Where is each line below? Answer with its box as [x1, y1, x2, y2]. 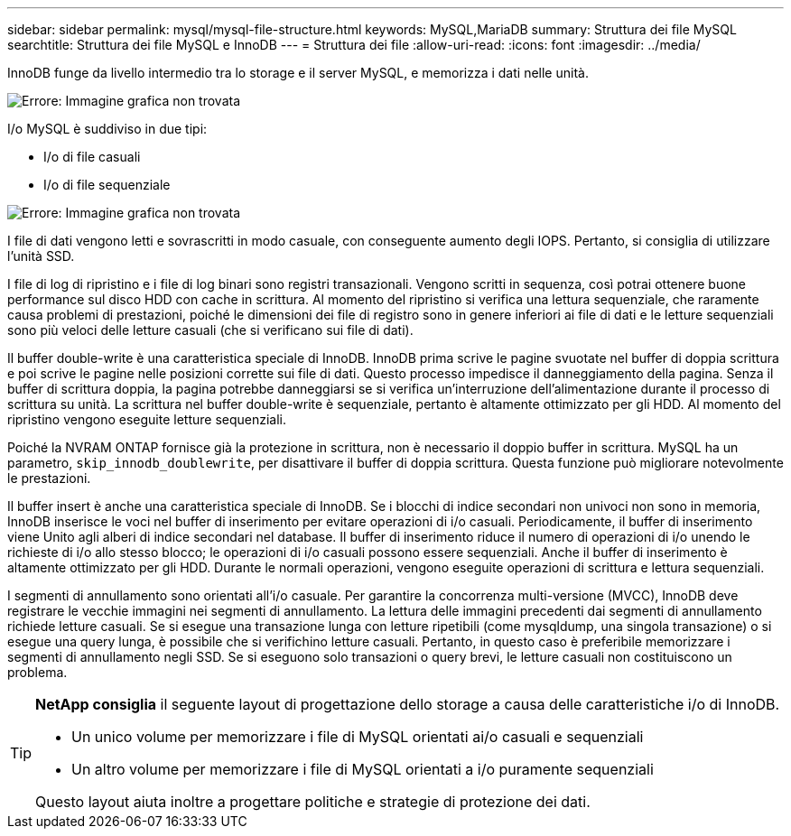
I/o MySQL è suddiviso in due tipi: [7, 121, 208, 136]
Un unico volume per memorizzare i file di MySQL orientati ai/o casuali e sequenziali [71, 728, 644, 746]
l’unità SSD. [7, 248, 75, 264]
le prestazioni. [7, 470, 91, 486]
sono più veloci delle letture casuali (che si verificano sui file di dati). [7, 322, 414, 338]
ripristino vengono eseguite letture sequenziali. [7, 412, 287, 427]
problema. [7, 664, 68, 680]
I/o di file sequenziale [43, 177, 171, 192]
